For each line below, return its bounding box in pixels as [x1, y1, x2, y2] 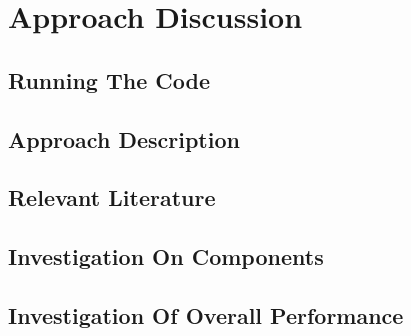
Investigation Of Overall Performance [8, 299, 404, 330]
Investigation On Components [8, 241, 324, 272]
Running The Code [8, 64, 210, 95]
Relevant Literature [8, 182, 216, 213]
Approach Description [8, 123, 240, 154]
